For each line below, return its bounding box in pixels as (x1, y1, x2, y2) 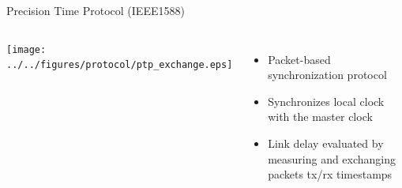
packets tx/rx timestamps (268, 166, 393, 182)
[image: (6, 43, 47, 55)
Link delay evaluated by (268, 134, 384, 151)
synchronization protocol (268, 66, 387, 83)
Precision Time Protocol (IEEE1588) (6, 2, 185, 18)
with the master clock (268, 108, 373, 125)
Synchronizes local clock (268, 92, 385, 109)
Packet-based (268, 51, 331, 67)
